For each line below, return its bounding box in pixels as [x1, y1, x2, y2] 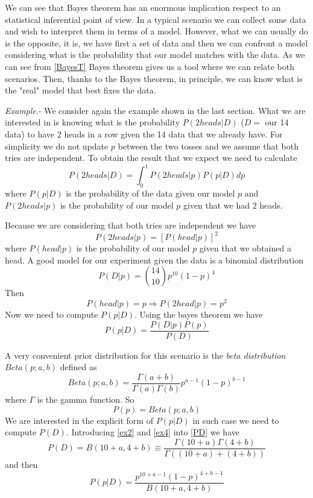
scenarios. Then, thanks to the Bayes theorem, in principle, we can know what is [5, 72, 303, 84]
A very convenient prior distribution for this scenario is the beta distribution [5, 348, 286, 361]
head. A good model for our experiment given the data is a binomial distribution [5, 253, 304, 266]
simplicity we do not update [5, 139, 109, 152]
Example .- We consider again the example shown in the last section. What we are [5, 104, 306, 116]
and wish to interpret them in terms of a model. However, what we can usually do [5, 25, 308, 37]
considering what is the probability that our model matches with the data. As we [5, 48, 305, 61]
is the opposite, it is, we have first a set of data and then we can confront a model [5, 36, 308, 49]
